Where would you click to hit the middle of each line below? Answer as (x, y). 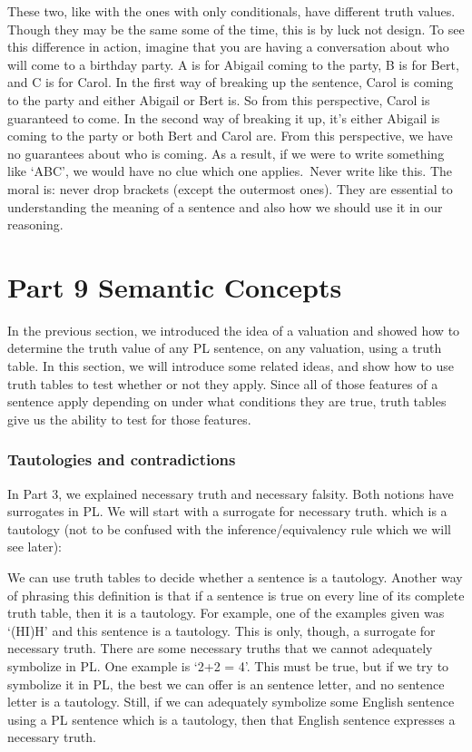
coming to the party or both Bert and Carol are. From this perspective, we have (230, 136)
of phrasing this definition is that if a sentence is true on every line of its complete (236, 595)
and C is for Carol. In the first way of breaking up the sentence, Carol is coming (231, 82)
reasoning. (35, 225)
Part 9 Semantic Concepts (175, 286)
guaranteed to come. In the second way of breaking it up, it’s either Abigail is (224, 117)
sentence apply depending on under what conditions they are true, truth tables (227, 401)
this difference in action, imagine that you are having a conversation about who (228, 47)
